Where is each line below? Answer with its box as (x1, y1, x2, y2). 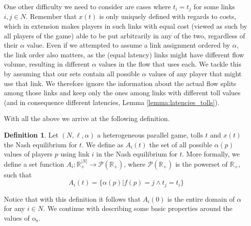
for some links (193, 1, 235, 11)
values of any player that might (149, 69, 242, 79)
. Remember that (26, 11, 77, 21)
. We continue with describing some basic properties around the (43, 203, 233, 213)
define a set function (4, 158, 65, 169)
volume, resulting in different (4, 59, 90, 69)
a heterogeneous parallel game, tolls (97, 129, 203, 139)
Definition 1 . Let (4, 129, 59, 139)
